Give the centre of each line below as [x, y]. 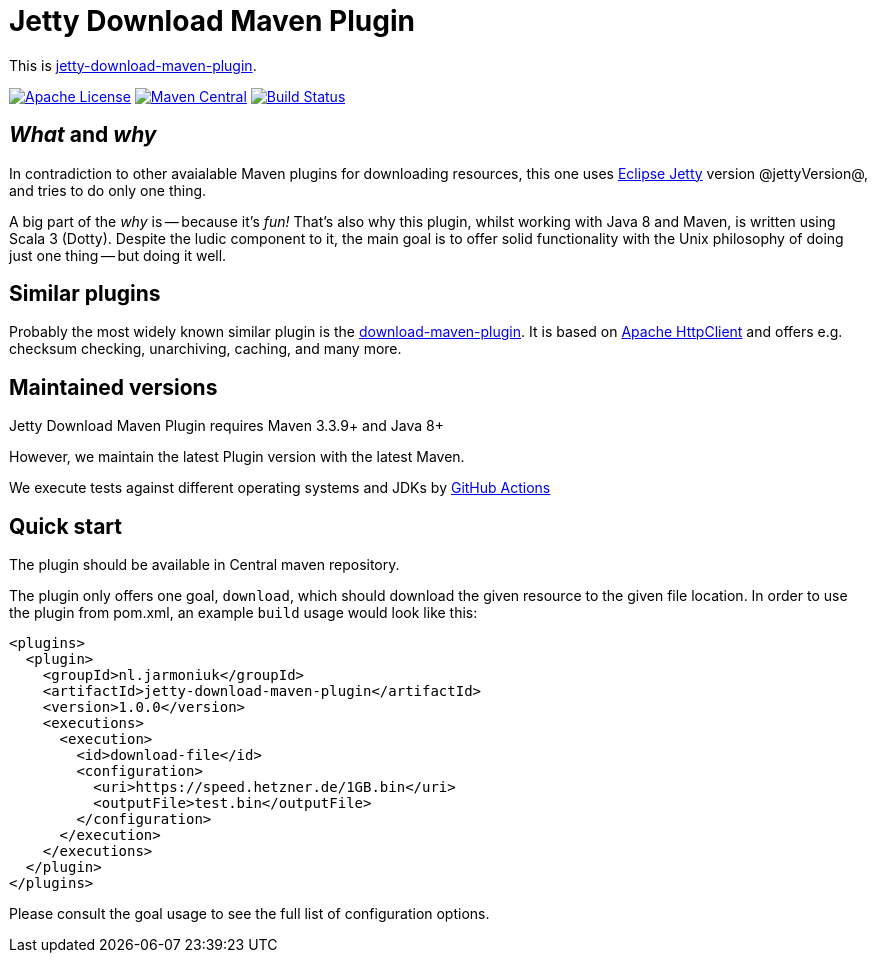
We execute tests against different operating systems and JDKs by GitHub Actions [280, 488]
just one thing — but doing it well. [118, 255]
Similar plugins [85, 294]
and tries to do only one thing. [108, 190]
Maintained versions [113, 387]
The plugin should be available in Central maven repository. [204, 565]
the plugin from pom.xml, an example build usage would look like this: [243, 613]
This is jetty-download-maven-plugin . [133, 65]
